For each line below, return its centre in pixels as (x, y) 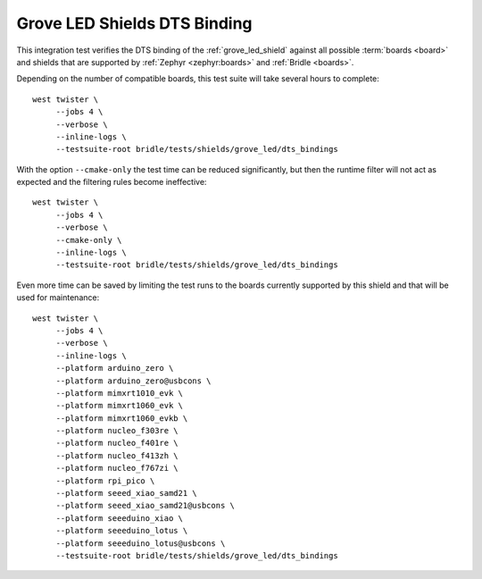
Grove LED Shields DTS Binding (135, 23)
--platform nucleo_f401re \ (117, 443)
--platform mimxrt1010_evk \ (119, 393)
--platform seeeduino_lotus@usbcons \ (141, 543)
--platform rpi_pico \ (105, 481)
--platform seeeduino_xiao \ (119, 518)
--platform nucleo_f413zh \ (117, 455)
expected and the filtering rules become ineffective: (112, 182)
